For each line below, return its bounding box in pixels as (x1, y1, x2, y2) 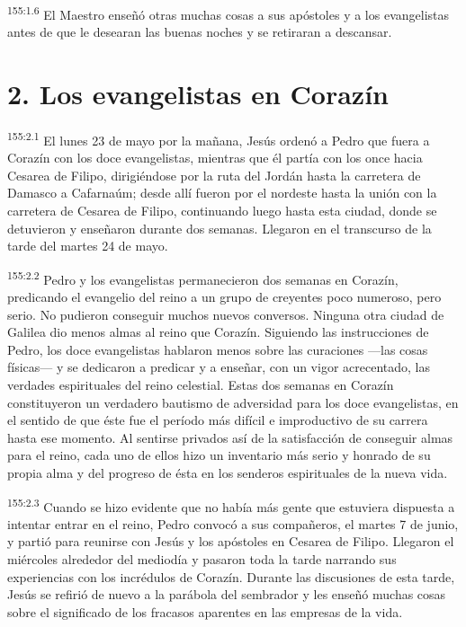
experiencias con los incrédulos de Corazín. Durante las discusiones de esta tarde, (7, 567, 455, 586)
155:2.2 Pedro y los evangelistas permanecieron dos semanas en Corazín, (7, 267, 399, 288)
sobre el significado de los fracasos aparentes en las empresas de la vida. (7, 602, 403, 621)
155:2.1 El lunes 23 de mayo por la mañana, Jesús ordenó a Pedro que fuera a (7, 128, 430, 149)
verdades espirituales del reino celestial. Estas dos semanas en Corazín (7, 375, 394, 393)
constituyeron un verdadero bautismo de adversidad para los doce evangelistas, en (7, 393, 459, 411)
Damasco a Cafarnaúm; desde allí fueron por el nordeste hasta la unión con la (7, 183, 437, 202)
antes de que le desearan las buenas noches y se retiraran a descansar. (7, 22, 392, 41)
